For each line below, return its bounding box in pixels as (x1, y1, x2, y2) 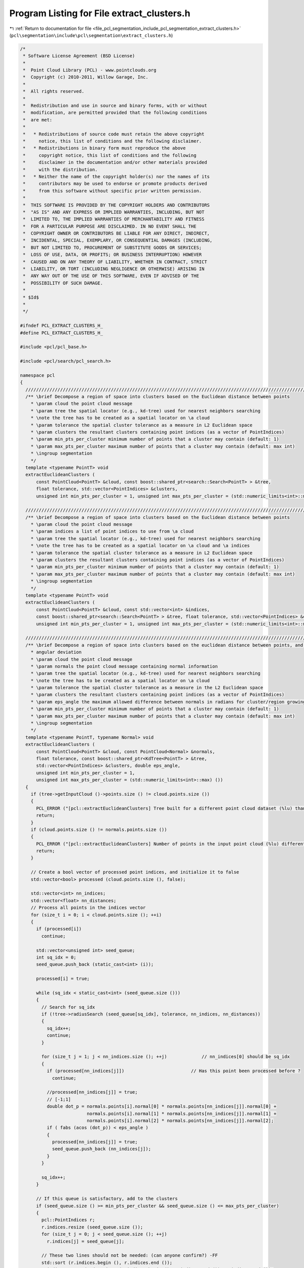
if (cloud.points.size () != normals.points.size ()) (30, 827, 167, 832)
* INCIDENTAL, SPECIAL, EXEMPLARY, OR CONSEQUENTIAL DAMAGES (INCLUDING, (23, 237, 213, 243)
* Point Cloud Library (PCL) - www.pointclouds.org (23, 67, 157, 73)
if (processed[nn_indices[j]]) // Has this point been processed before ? (46, 1068, 301, 1074)
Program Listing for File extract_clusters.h (9, 8, 191, 19)
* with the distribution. (23, 166, 98, 172)
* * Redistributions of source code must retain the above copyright (23, 131, 205, 137)
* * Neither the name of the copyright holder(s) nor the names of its (23, 173, 210, 180)
